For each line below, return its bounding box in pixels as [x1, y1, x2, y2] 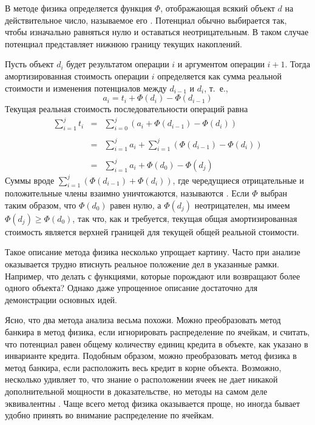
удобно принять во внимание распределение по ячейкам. [5, 409, 214, 421]
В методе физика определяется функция [5, 2, 152, 14]
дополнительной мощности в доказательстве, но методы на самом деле [5, 385, 268, 398]
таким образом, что [5, 198, 76, 211]
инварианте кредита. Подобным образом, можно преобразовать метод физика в [5, 349, 297, 362]
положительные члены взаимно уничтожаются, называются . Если [5, 187, 249, 199]
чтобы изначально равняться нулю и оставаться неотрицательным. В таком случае [5, 25, 309, 38]
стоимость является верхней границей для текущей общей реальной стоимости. [5, 225, 299, 238]
